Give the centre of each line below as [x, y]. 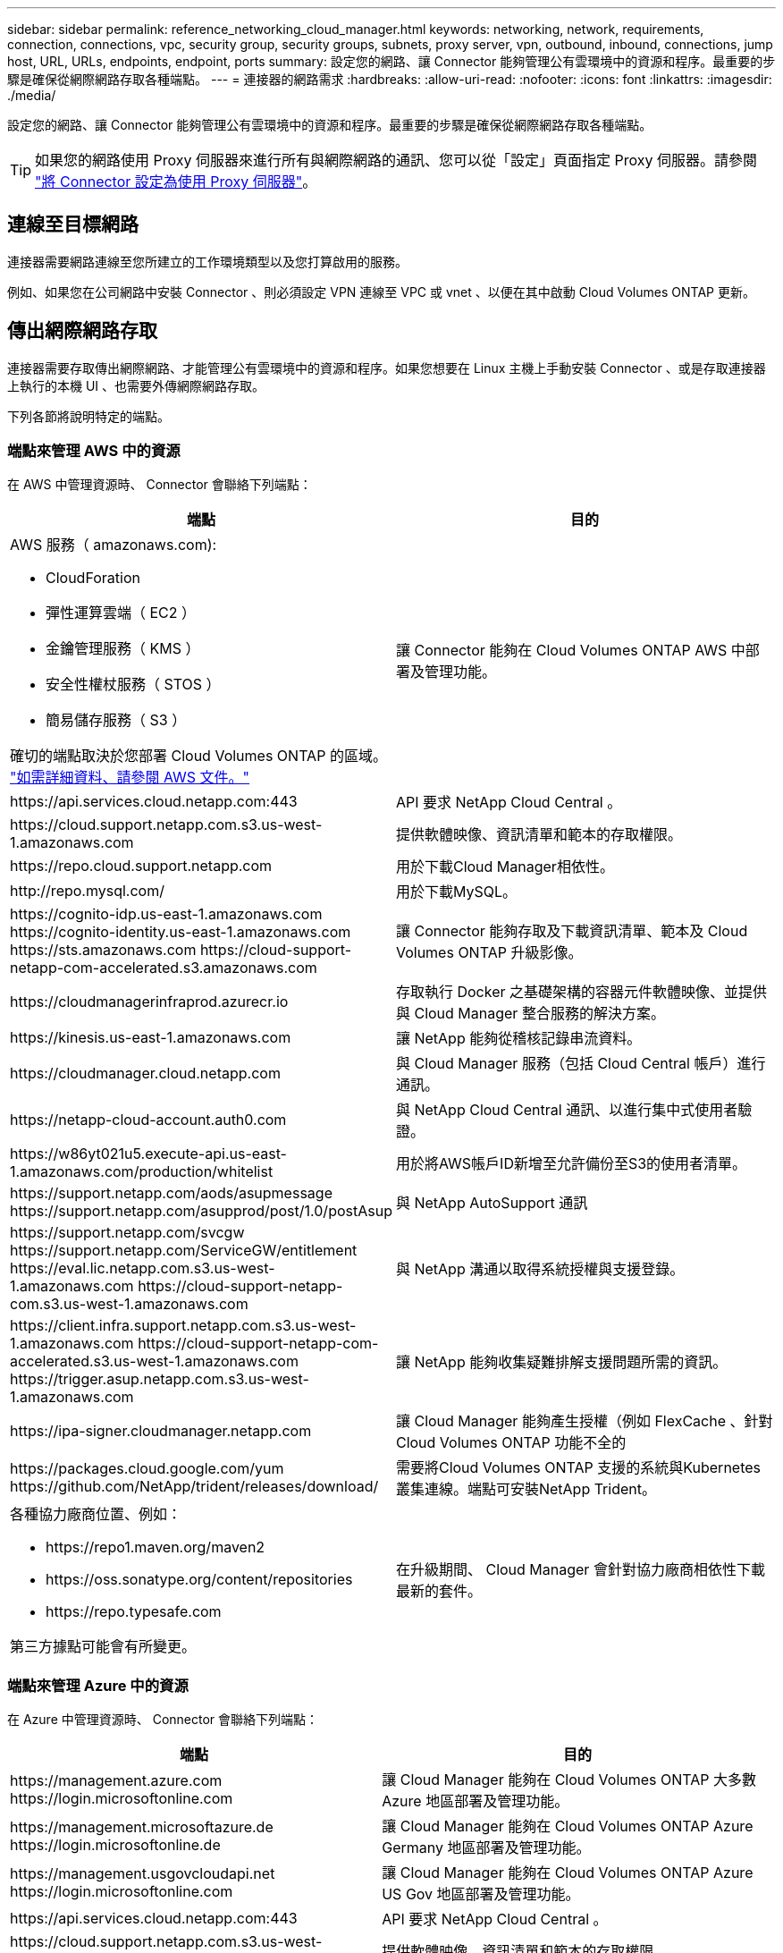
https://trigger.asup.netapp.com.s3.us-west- [160, 1379]
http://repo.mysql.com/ [87, 891]
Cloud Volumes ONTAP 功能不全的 [511, 1443]
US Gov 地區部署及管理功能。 [481, 1894]
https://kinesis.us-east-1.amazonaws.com [151, 1038]
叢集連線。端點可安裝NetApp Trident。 [526, 1489]
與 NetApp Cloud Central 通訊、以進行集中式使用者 [567, 1110]
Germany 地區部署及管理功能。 [486, 1848]
